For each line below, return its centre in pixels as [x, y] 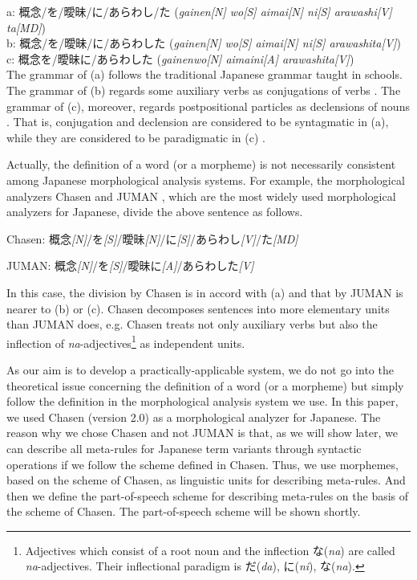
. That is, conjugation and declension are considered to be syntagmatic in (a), [198, 122]
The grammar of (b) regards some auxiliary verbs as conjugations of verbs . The [204, 90]
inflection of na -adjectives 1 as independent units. [126, 341]
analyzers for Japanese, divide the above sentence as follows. [155, 212]
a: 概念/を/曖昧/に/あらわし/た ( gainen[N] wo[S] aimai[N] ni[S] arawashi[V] [199, 11]
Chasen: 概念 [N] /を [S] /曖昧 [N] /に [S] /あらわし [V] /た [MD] [152, 238]
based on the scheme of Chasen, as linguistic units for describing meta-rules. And [206, 480]
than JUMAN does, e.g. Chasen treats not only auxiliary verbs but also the [192, 324]
